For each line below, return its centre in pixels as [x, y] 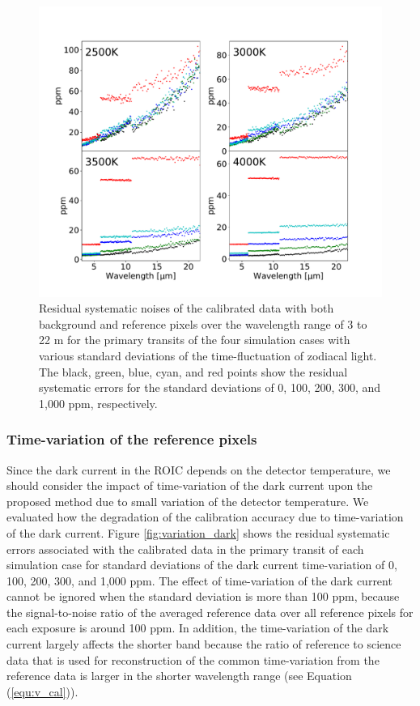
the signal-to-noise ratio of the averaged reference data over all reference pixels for [210, 612]
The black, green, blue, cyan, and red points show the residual [193, 371]
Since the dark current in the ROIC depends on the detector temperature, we [199, 469]
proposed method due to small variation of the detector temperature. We [188, 501]
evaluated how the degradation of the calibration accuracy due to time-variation [205, 517]
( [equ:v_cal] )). [42, 691]
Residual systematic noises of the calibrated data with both [187, 308]
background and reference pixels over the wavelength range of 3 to [203, 323]
